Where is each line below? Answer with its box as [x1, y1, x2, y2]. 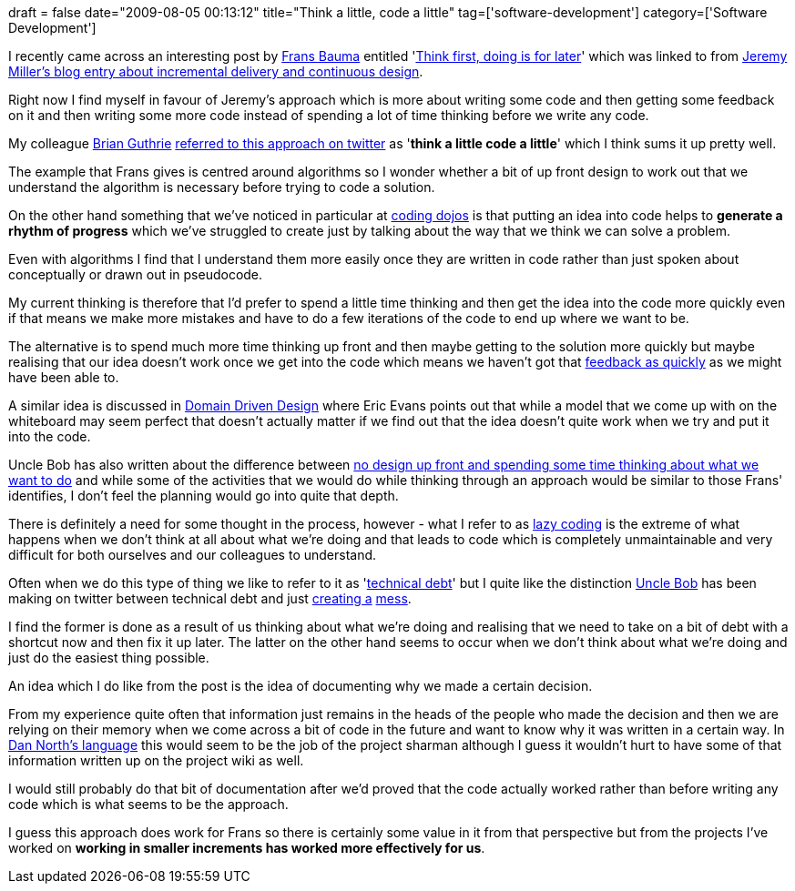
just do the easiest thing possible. [8, 650, 209, 665]
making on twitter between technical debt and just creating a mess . [8, 591, 412, 606]
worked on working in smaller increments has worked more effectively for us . [8, 840, 485, 856]
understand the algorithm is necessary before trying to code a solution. [8, 179, 435, 195]
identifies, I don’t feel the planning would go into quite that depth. [8, 488, 399, 503]
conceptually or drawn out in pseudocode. [8, 267, 263, 282]
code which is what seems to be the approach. [8, 796, 289, 812]
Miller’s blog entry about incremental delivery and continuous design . [8, 64, 423, 79]
